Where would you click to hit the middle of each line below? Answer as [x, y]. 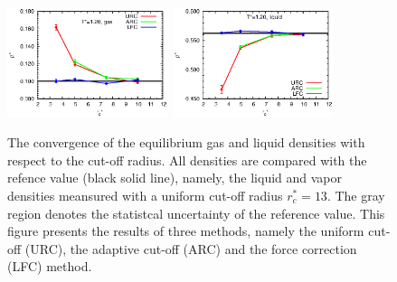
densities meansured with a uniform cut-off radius [145, 196]
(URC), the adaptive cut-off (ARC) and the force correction [191, 248]
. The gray [356, 196]
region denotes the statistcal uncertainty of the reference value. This [196, 213]
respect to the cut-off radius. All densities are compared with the [187, 160]
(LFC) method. [50, 266]
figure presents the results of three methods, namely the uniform [186, 231]
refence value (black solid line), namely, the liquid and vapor [175, 178]
